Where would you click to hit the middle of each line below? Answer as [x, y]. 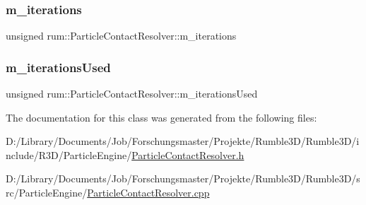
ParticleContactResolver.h [188, 154]
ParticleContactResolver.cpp [148, 192]
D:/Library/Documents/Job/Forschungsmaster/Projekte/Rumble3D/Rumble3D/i [183, 141]
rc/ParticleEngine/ [47, 192]
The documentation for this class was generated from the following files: [161, 117]
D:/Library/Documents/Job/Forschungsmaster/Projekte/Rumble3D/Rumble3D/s [183, 178]
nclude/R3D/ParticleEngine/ [69, 154]
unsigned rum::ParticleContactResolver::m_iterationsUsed [132, 94]
